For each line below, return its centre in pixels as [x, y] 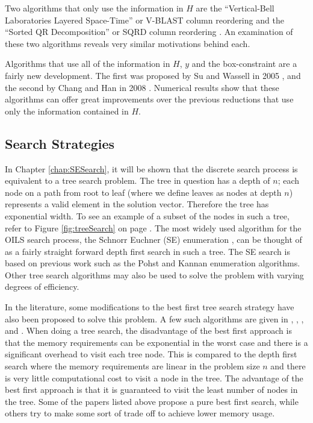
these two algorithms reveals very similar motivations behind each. [128, 43]
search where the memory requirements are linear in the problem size [132, 366]
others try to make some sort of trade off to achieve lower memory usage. [140, 413]
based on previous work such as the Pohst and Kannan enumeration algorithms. [153, 263]
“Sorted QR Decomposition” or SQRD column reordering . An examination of [149, 32]
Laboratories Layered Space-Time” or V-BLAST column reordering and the [144, 20]
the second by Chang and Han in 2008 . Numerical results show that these [142, 87]
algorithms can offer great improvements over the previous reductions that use [149, 99]
